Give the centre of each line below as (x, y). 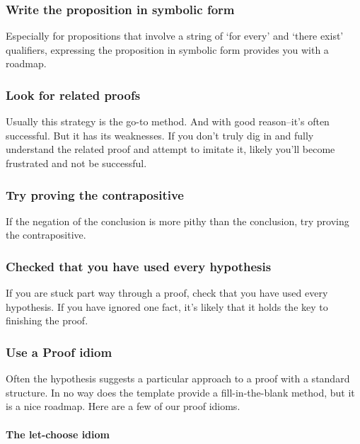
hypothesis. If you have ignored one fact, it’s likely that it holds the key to (167, 306)
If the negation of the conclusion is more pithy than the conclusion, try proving (178, 221)
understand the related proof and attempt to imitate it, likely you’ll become (170, 149)
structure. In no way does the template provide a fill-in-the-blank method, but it (180, 392)
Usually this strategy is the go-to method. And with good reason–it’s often (168, 121)
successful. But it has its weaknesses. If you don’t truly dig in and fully (160, 135)
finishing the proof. (47, 320)
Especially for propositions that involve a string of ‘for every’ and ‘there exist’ (175, 36)
